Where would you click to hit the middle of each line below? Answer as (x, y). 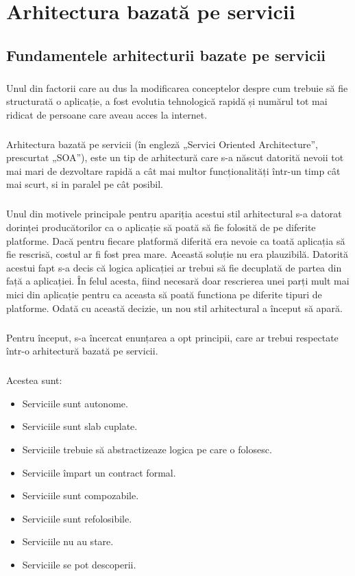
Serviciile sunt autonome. (75, 403)
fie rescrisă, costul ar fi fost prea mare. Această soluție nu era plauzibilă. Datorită (177, 254)
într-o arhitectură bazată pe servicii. (82, 351)
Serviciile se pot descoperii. (79, 564)
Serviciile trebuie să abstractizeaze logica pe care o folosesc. (147, 449)
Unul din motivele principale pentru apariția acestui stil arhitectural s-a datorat (174, 214)
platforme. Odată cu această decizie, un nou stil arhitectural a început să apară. (174, 308)
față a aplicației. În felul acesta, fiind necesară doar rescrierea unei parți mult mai (178, 281)
